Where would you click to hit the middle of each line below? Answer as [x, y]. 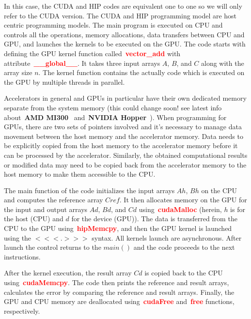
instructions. [22, 256]
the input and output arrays [46, 209]
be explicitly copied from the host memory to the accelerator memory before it [121, 145]
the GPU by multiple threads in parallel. [64, 82]
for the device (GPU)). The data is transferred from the [154, 219]
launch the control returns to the [53, 247]
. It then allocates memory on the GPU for [183, 200]
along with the [223, 63]
